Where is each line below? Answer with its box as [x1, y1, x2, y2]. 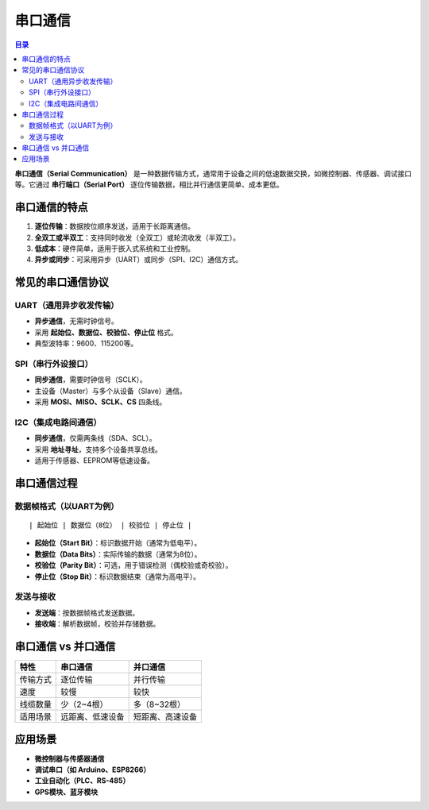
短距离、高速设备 [133, 712, 198, 723]
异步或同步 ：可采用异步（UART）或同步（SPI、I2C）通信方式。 [34, 255, 243, 264]
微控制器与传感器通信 [34, 754, 105, 763]
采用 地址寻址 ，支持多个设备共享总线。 [34, 445, 162, 454]
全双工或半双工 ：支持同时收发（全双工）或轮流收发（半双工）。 [34, 233, 240, 242]
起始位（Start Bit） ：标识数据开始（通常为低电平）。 [34, 538, 202, 548]
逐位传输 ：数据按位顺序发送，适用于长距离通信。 [34, 222, 195, 231]
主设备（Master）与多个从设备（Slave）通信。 [34, 386, 187, 395]
